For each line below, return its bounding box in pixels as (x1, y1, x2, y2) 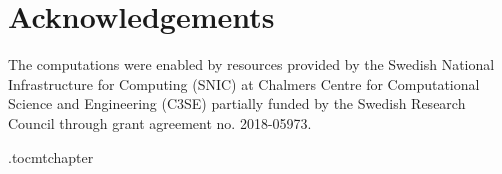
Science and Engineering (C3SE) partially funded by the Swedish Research (8, 93, 466, 114)
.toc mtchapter (8, 146, 94, 167)
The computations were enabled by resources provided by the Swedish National (8, 54, 495, 75)
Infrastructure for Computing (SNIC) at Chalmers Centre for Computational (8, 73, 480, 94)
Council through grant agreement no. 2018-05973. (8, 112, 312, 133)
